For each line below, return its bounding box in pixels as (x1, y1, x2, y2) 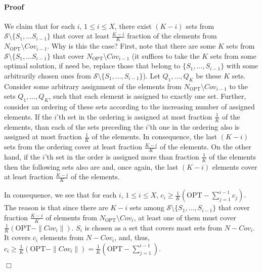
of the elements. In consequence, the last (92, 131, 217, 142)
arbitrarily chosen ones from (4, 70, 91, 81)
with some (226, 60, 258, 71)
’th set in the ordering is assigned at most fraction (57, 111, 212, 122)
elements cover (212, 161, 257, 172)
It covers (4, 232, 31, 243)
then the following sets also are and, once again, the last (4, 161, 179, 172)
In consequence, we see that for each (4, 189, 117, 200)
